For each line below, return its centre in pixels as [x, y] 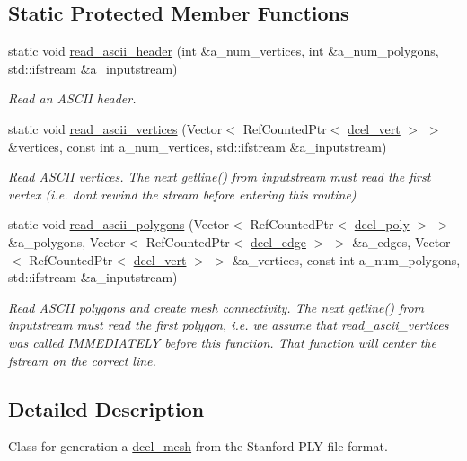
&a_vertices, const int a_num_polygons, [346, 259]
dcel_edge [278, 241]
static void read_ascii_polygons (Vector [119, 224]
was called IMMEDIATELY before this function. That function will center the [222, 342]
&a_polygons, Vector [67, 241]
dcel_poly [382, 224]
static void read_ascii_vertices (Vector [115, 128]
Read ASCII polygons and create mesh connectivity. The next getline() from [216, 307]
